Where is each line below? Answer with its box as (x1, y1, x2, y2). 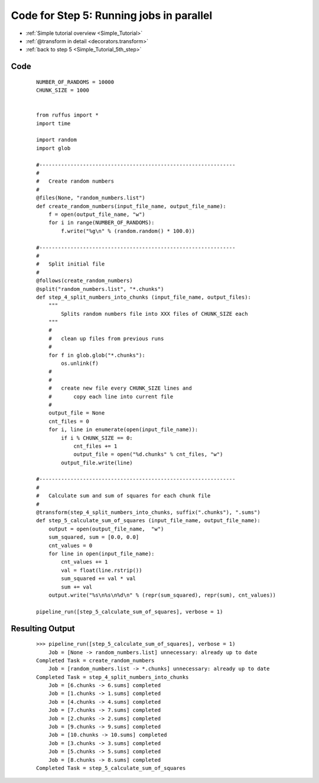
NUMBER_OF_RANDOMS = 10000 (36, 79, 115, 85)
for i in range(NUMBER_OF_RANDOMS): (48, 219, 155, 226)
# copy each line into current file (48, 393, 174, 400)
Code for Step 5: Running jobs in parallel (11, 9, 213, 22)
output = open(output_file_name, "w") (48, 525, 164, 532)
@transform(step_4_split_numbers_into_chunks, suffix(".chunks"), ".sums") (36, 509, 261, 516)
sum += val (61, 583, 93, 590)
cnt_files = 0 (48, 418, 90, 425)
